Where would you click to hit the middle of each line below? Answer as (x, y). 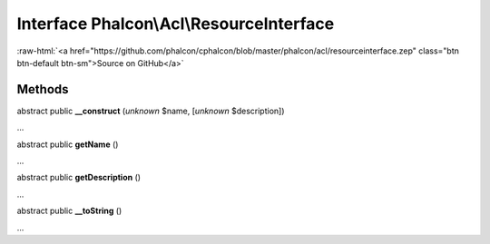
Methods (43, 89)
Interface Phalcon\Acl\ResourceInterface (176, 24)
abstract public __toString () (69, 211)
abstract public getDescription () (78, 178)
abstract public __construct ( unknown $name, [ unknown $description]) (151, 111)
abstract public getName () (68, 144)
